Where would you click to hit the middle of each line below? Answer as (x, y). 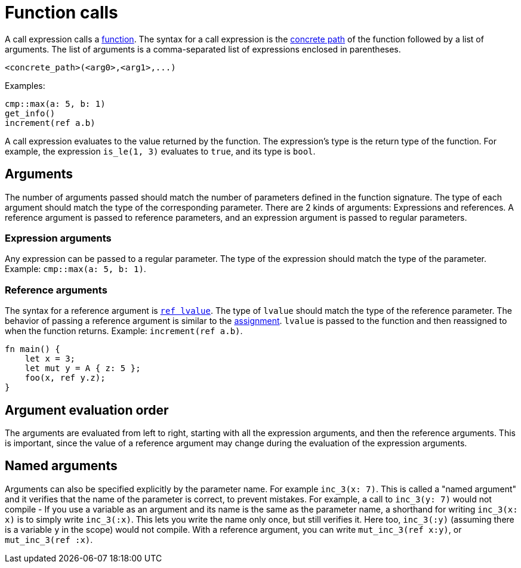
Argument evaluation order (87, 410)
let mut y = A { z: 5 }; (83, 368)
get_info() (30, 113)
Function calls (61, 13)
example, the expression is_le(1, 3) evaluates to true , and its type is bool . (160, 151)
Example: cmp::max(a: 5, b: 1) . (75, 269)
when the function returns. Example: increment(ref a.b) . (124, 331)
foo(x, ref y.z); (65, 378)
